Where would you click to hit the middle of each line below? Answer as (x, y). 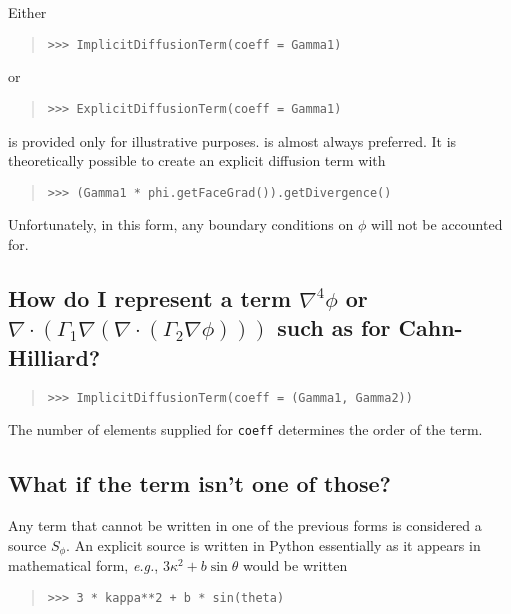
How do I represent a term (150, 297)
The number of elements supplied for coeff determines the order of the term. (245, 429)
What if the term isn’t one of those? (199, 483)
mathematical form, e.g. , (83, 565)
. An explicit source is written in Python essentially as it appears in (273, 544)
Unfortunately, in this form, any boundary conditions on (181, 224)
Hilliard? (54, 356)
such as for (334, 327)
